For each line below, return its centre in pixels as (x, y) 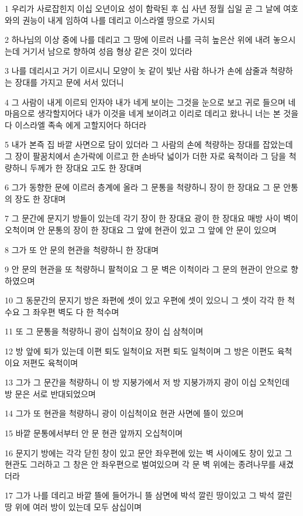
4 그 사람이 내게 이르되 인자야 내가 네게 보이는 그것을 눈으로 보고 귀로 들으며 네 (150, 102)
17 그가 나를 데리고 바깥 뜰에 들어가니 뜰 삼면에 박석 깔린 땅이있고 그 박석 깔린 (149, 495)
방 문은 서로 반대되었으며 (50, 393)
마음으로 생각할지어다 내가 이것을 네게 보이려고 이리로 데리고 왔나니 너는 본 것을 (152, 113)
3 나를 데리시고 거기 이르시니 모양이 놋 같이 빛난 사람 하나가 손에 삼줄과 (136, 71)
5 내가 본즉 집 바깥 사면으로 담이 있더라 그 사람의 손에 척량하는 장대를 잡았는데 (149, 144)
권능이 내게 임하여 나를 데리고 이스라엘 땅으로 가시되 (119, 20)
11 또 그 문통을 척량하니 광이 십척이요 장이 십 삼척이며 (104, 331)
